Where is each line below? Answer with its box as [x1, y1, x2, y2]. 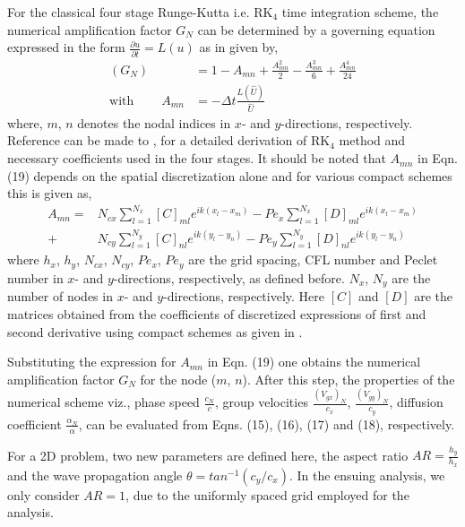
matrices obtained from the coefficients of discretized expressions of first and [7, 304, 426, 323]
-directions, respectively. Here [163, 287, 325, 306]
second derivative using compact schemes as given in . [7, 322, 303, 341]
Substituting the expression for [7, 352, 177, 371]
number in [7, 268, 64, 287]
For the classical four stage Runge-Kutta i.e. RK [7, 3, 273, 21]
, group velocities [214, 393, 308, 411]
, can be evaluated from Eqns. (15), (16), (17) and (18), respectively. [78, 414, 455, 433]
